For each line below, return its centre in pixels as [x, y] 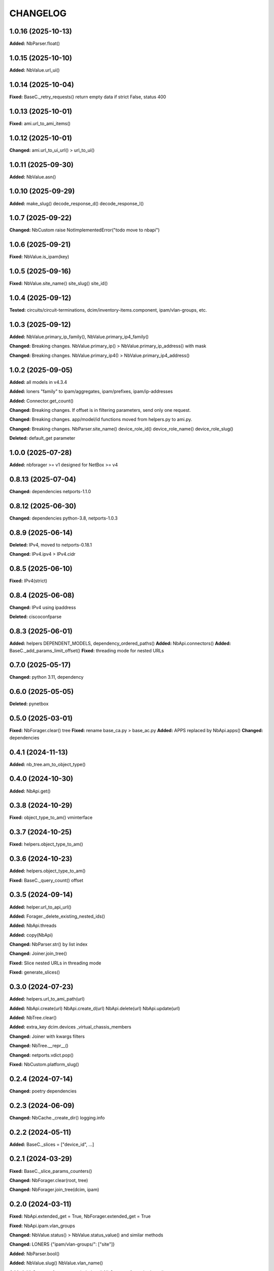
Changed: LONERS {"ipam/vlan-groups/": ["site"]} [62, 1244]
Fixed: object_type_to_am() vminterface [51, 818]
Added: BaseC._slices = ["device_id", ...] [52, 1144]
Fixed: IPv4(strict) [28, 581]
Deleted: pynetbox [29, 704]
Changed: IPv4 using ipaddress [43, 607]
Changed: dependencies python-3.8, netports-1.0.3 [63, 518]
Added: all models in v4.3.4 [38, 382]
